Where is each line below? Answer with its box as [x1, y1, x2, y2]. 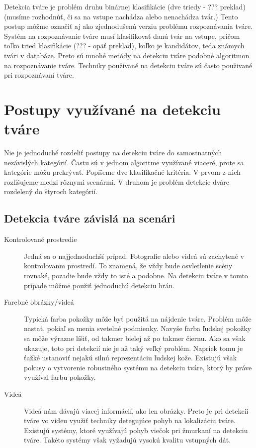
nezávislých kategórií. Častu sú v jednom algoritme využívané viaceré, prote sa [4, 157, 244, 167]
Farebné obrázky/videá [4, 297, 74, 307]
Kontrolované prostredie [4, 234, 77, 244]
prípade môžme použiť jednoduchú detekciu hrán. [24, 280, 175, 290]
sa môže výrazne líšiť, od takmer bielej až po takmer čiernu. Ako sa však [24, 333, 246, 343]
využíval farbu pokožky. [24, 372, 96, 382]
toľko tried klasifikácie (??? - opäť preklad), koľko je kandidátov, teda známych [4, 40, 245, 51]
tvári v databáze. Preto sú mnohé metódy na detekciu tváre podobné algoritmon [4, 50, 250, 60]
